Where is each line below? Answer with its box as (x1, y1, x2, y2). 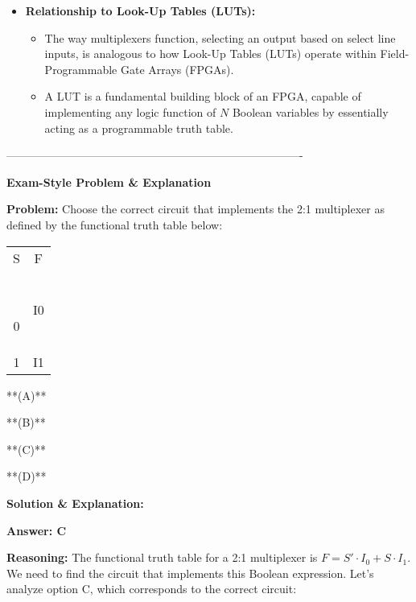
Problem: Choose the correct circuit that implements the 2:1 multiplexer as (6, 200, 385, 217)
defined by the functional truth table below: (6, 216, 223, 233)
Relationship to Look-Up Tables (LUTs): (25, 2, 256, 19)
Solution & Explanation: (6, 494, 144, 511)
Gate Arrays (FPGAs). (120, 60, 234, 77)
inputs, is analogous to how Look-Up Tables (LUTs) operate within (44, 45, 377, 62)
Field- (380, 45, 410, 62)
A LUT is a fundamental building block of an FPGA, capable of (44, 88, 361, 105)
